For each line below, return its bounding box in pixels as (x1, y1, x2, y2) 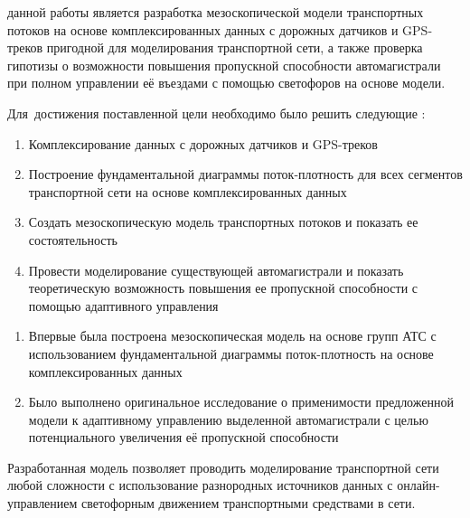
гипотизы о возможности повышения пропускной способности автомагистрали (7, 55, 441, 74)
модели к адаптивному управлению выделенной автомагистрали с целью (28, 410, 428, 429)
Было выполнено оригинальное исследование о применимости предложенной (28, 392, 454, 411)
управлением (7, 494, 78, 513)
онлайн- (397, 476, 440, 494)
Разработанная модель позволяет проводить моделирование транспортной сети (7, 457, 439, 476)
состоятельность (28, 230, 117, 249)
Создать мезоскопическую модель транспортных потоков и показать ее (28, 212, 418, 231)
